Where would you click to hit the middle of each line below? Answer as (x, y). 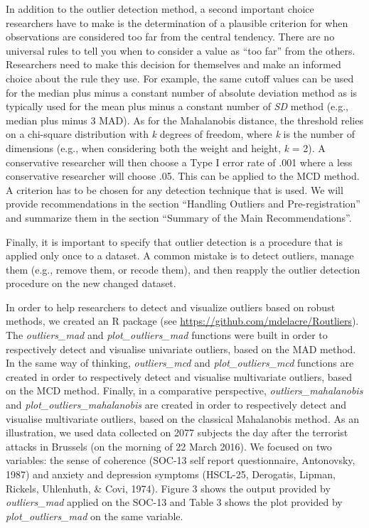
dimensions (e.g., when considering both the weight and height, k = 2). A (166, 147)
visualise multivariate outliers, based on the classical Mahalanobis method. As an (182, 418)
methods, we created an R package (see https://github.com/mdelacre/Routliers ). (182, 321)
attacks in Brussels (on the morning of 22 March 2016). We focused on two (169, 446)
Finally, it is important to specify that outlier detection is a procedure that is (174, 241)
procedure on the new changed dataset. (91, 283)
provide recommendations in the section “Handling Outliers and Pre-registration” (183, 204)
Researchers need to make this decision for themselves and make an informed (173, 64)
